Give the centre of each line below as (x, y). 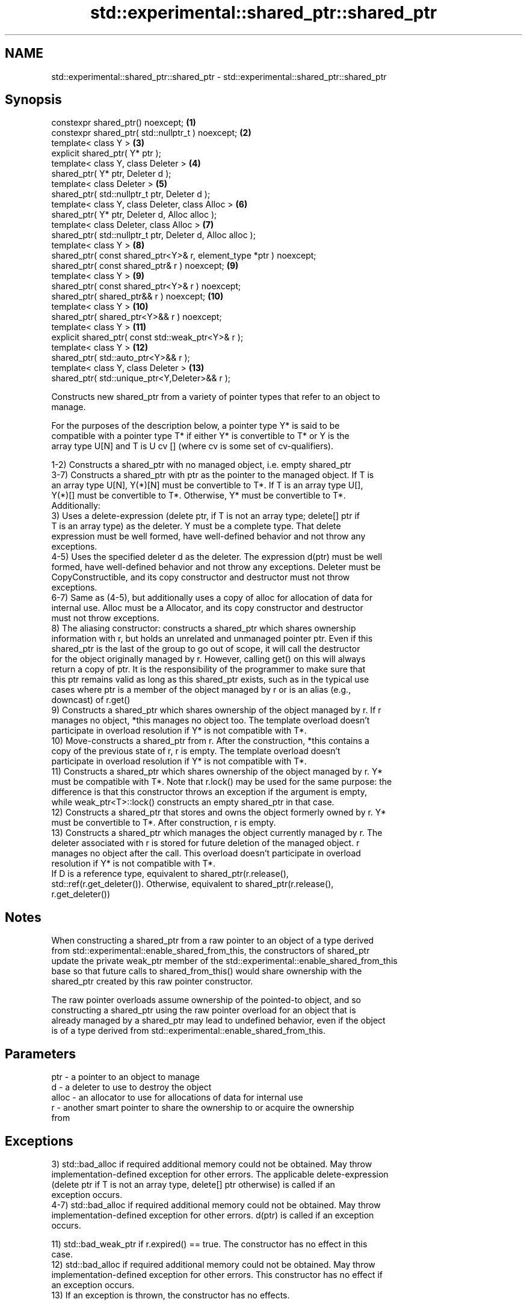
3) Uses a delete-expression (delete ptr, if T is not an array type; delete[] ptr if (205, 516)
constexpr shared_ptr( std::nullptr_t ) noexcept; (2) (151, 133)
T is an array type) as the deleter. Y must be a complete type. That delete (196, 526)
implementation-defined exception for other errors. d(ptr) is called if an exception (213, 1215)
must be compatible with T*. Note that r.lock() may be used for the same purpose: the (222, 782)
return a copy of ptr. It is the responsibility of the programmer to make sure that (208, 669)
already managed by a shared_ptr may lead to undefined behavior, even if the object (218, 1021)
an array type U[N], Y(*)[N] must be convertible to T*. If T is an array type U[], (207, 485)
